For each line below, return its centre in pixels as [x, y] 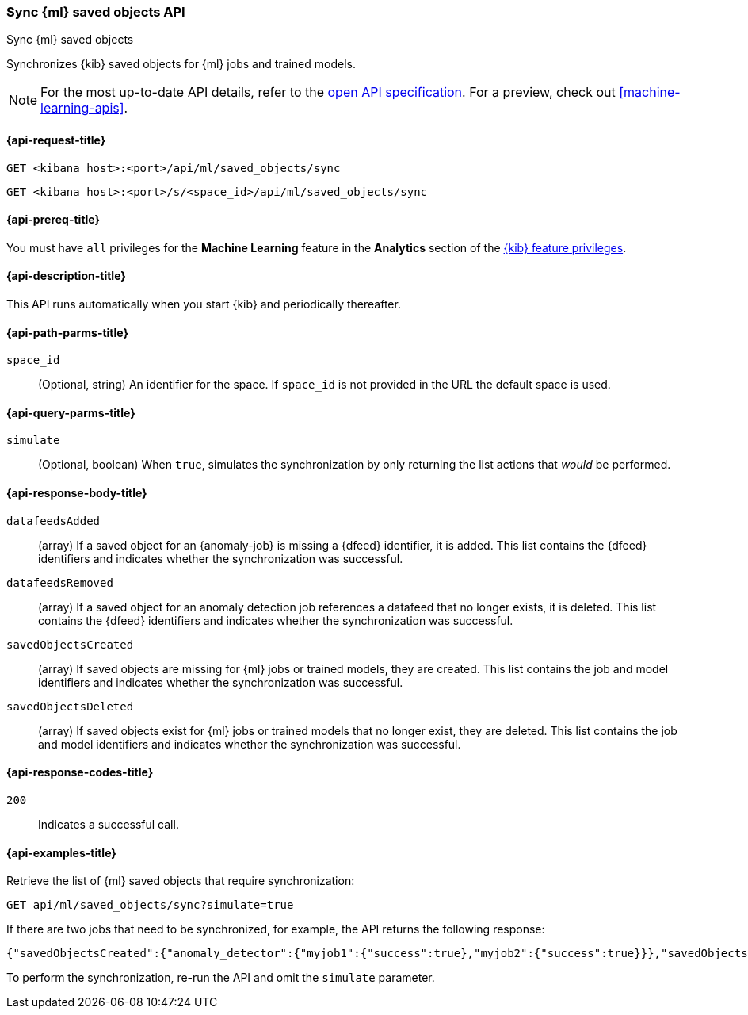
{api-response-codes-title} [80, 772]
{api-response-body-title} [77, 493]
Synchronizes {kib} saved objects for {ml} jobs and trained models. [181, 64]
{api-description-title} [66, 276]
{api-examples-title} [61, 852]
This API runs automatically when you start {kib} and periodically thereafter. [204, 304]
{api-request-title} [56, 140]
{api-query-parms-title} [71, 412]
